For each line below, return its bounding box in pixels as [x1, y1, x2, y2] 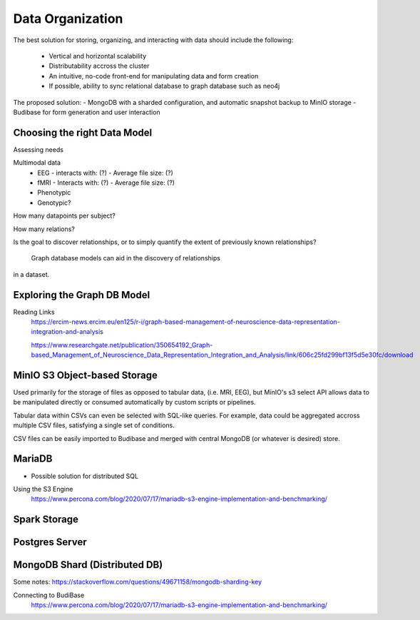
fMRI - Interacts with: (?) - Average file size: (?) [37, 178, 175, 187]
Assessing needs [13, 145, 64, 153]
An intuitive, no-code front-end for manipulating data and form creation [48, 71, 259, 80]
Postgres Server [13, 536, 87, 549]
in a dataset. [13, 270, 50, 278]
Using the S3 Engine [13, 484, 73, 493]
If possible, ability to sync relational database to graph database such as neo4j [48, 82, 280, 91]
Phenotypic [37, 188, 71, 197]
